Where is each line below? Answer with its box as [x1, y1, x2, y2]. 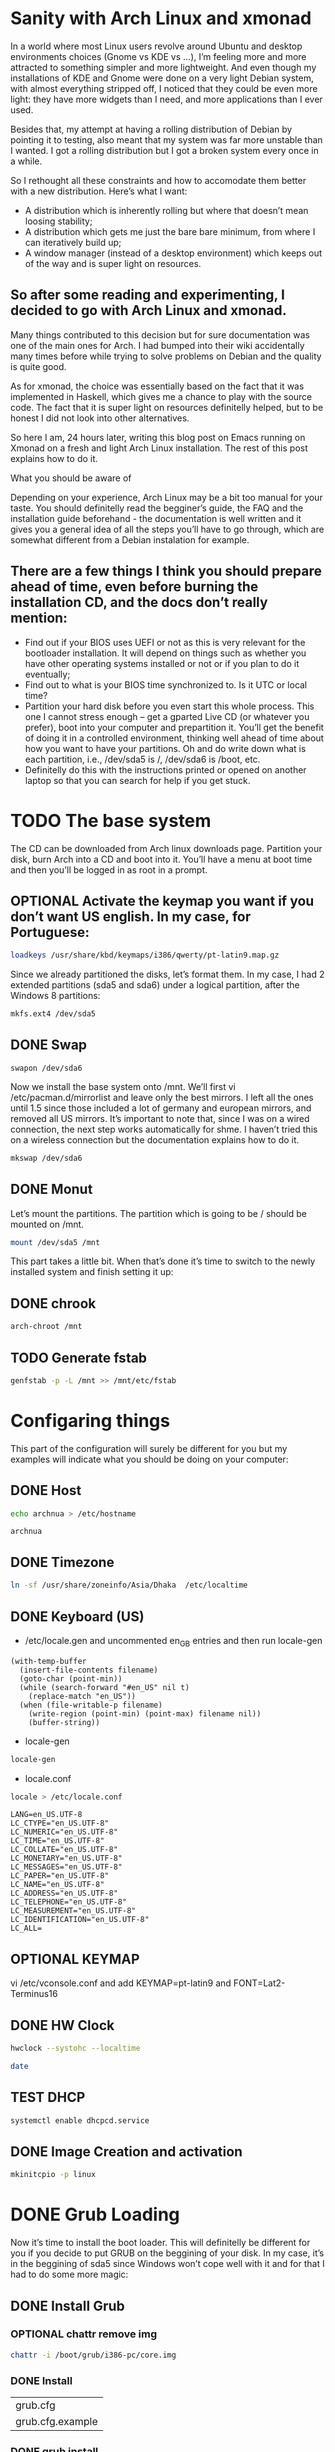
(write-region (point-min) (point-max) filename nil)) [28, 1708, 262, 1719]
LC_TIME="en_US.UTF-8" [10, 1836, 105, 1846]
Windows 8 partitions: [10, 990, 101, 1002]
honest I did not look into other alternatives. [10, 412, 190, 424]
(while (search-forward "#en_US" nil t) [19, 1682, 190, 1692]
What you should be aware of [10, 472, 132, 484]
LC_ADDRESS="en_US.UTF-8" [10, 1888, 118, 1899]
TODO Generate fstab [10, 1349, 148, 1366]
